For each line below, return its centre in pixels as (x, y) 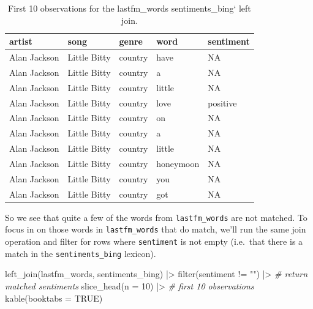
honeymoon (178, 163)
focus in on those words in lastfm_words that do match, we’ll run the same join (156, 229)
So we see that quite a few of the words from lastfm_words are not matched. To (156, 217)
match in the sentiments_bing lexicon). (81, 253)
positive (222, 102)
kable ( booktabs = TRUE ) (54, 298)
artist (21, 41)
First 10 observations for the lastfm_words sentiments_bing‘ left (130, 8)
